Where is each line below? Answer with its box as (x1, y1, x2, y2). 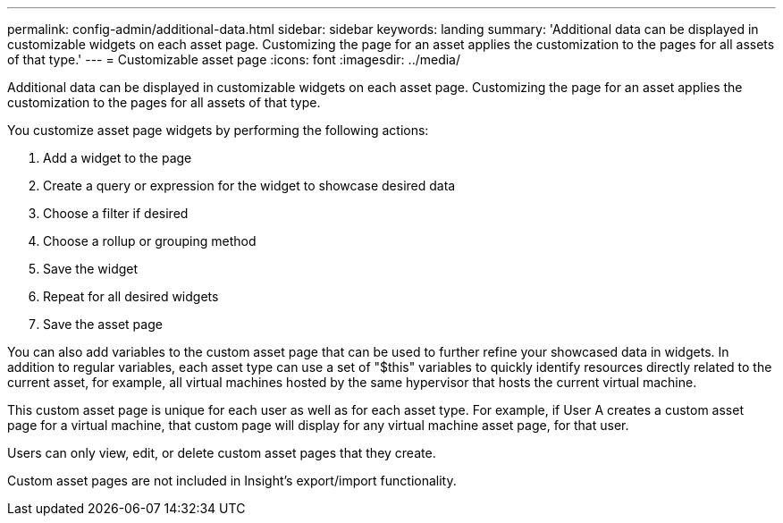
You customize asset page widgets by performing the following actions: (7, 122, 429, 138)
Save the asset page (43, 316, 163, 332)
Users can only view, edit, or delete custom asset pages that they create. (7, 445, 436, 460)
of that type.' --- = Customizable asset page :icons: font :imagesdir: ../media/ (7, 52, 461, 67)
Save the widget (43, 261, 139, 276)
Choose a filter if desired (43, 206, 189, 221)
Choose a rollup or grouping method (43, 233, 257, 249)
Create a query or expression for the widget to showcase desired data (43, 178, 456, 193)
